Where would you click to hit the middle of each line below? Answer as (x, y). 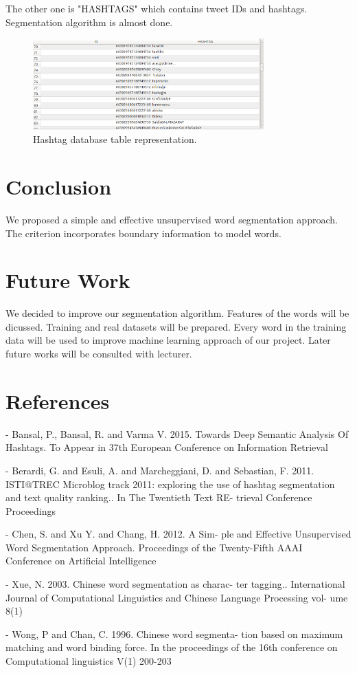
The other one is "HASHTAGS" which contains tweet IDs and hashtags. (157, 8)
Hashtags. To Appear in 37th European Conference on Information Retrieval (167, 447)
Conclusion (59, 186)
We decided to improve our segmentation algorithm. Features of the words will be (177, 313)
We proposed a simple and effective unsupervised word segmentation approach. (172, 219)
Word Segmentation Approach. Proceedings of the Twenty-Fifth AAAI (154, 547)
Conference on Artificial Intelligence (81, 561)
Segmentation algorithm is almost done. (89, 22)
